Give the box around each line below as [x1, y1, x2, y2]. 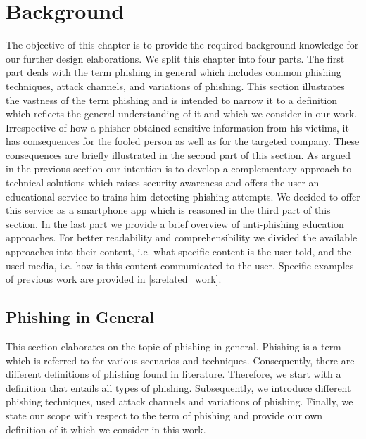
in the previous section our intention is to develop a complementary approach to [6, 161, 352, 176]
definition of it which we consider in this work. [6, 421, 206, 436]
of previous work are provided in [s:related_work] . [6, 272, 222, 286]
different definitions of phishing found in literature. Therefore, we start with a [6, 367, 341, 381]
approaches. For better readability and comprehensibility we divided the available [6, 230, 358, 245]
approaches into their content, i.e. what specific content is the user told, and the [6, 244, 351, 259]
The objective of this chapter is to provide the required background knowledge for [6, 37, 359, 52]
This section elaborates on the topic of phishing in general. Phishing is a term [6, 339, 341, 354]
